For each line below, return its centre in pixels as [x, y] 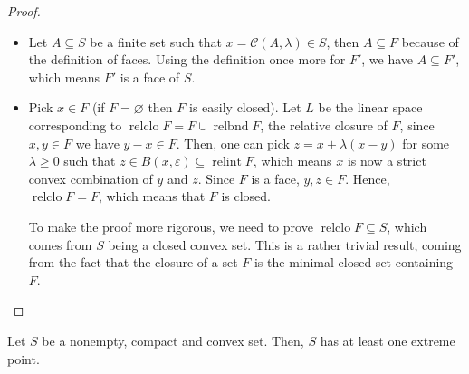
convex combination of [91, 178]
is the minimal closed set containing [354, 262]
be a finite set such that [156, 41]
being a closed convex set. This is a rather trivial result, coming [285, 244]
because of [430, 41]
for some [426, 143]
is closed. [246, 196]
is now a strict [387, 161]
